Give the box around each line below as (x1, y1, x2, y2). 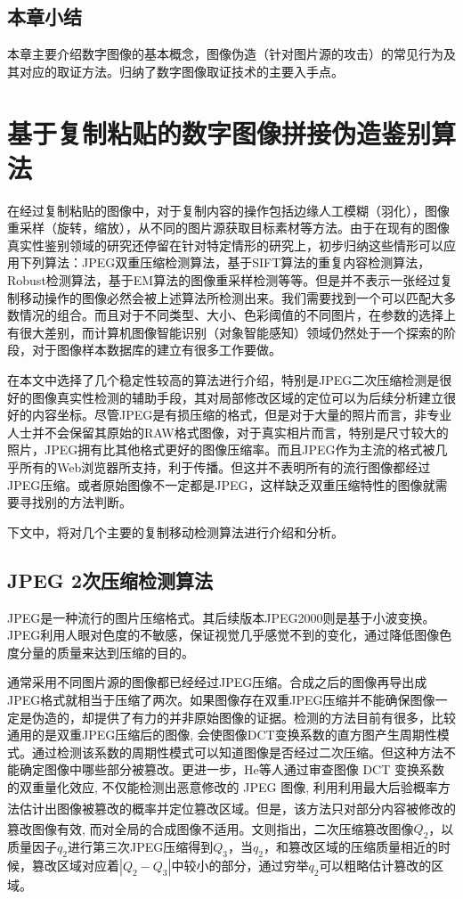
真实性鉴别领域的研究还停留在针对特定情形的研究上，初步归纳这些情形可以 (7, 235, 443, 254)
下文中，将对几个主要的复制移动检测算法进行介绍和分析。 (7, 522, 344, 541)
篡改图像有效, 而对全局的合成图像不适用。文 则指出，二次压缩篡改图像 (7, 819, 414, 838)
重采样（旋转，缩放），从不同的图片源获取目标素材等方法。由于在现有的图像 (7, 218, 450, 237)
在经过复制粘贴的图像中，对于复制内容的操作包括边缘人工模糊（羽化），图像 (7, 200, 450, 219)
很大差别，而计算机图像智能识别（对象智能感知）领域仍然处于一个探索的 (19, 323, 443, 341)
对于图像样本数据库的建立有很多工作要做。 (31, 340, 281, 359)
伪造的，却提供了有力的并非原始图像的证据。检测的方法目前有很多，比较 (31, 707, 456, 726)
